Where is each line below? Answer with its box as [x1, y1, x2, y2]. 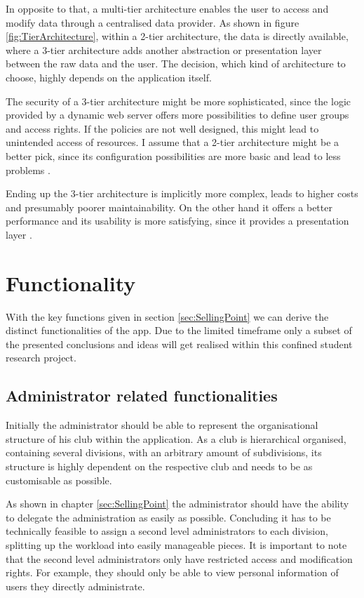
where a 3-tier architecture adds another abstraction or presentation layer [6, 42, 322, 57]
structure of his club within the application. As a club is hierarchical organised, [6, 431, 346, 446]
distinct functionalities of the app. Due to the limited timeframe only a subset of [6, 323, 352, 338]
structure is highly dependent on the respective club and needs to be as [6, 458, 313, 473]
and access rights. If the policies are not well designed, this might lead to [6, 121, 319, 135]
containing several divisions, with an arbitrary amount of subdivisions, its [6, 445, 322, 460]
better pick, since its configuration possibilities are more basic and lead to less [6, 148, 341, 163]
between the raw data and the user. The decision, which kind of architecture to [6, 56, 346, 71]
